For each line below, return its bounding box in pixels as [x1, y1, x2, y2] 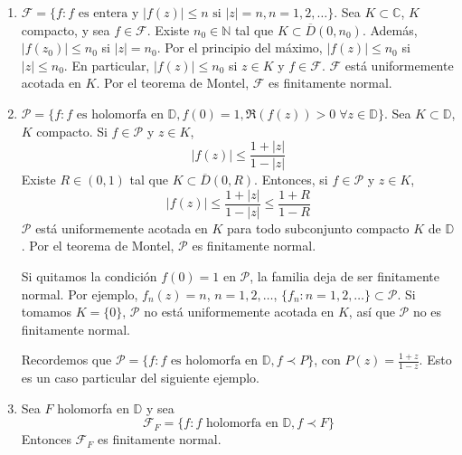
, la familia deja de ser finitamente [250, 267, 440, 286]
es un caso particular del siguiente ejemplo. [21, 368, 259, 387]
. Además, [362, 20, 418, 39]
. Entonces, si [254, 170, 328, 189]
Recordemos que [21, 350, 112, 369]
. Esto [419, 350, 452, 369]
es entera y [78, 7, 139, 20]
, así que [348, 302, 395, 321]
